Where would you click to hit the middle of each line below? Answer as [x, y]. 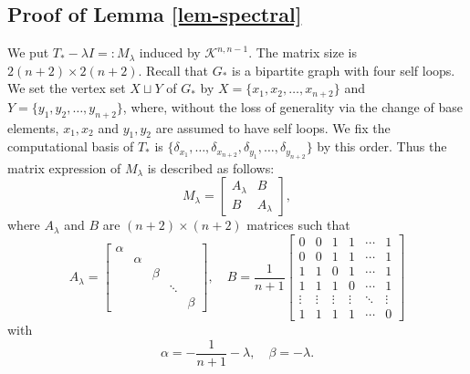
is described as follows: [211, 167]
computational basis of [71, 146]
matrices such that [298, 225]
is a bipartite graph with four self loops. [344, 70]
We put [28, 52]
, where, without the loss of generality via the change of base [292, 106]
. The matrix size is [303, 52]
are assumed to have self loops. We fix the [273, 127]
